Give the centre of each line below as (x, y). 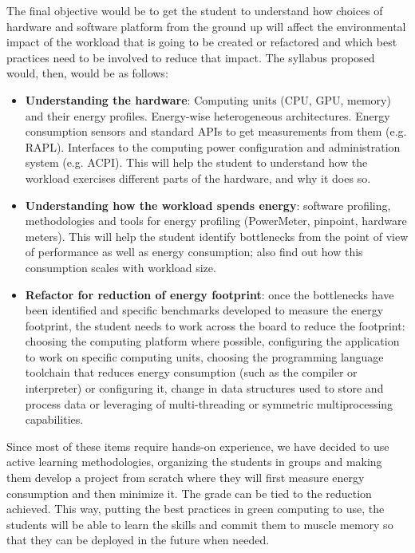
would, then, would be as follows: (87, 73)
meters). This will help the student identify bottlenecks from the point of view (217, 236)
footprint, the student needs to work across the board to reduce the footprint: (215, 325)
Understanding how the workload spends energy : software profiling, (208, 205)
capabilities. (54, 419)
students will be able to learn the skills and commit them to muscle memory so (200, 524)
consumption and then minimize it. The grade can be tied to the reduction (189, 493)
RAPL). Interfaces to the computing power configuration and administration (213, 146)
